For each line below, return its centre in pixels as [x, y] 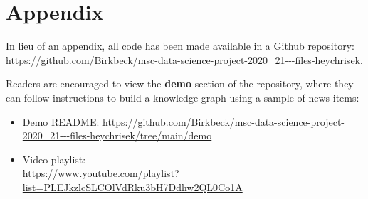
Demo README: [61, 121]
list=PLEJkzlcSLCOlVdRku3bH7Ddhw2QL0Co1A [132, 187]
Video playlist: [54, 159]
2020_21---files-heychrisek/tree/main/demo [117, 135]
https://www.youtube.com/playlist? [101, 173]
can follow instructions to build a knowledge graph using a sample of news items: [183, 97]
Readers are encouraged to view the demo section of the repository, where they [180, 84]
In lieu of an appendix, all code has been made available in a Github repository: [180, 46]
